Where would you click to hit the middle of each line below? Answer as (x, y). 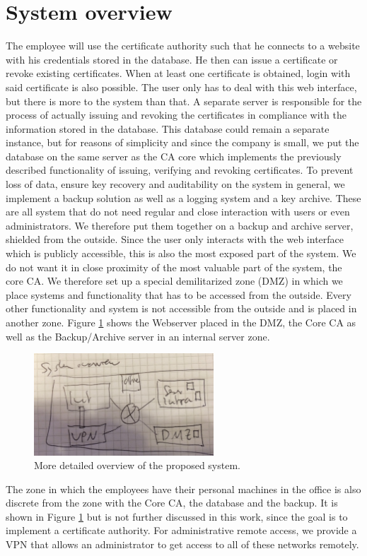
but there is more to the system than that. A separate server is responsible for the (184, 101)
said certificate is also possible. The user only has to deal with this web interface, (181, 87)
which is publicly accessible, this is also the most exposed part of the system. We (181, 253)
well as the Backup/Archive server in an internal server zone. (138, 336)
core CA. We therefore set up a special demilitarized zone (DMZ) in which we (174, 281)
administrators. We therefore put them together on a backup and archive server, (180, 225)
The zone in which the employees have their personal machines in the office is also (183, 489)
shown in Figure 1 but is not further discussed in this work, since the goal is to (177, 516)
